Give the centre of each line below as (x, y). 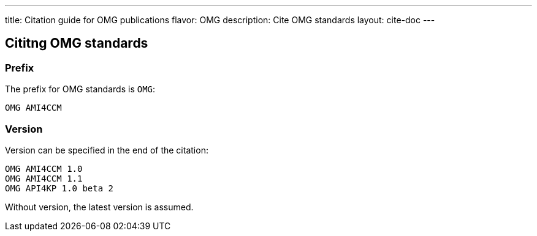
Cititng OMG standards (77, 43)
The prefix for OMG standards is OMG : (80, 89)
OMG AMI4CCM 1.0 (44, 168)
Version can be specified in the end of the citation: (107, 150)
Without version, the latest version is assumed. (99, 207)
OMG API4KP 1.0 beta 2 (59, 188)
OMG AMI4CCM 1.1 (44, 178)
